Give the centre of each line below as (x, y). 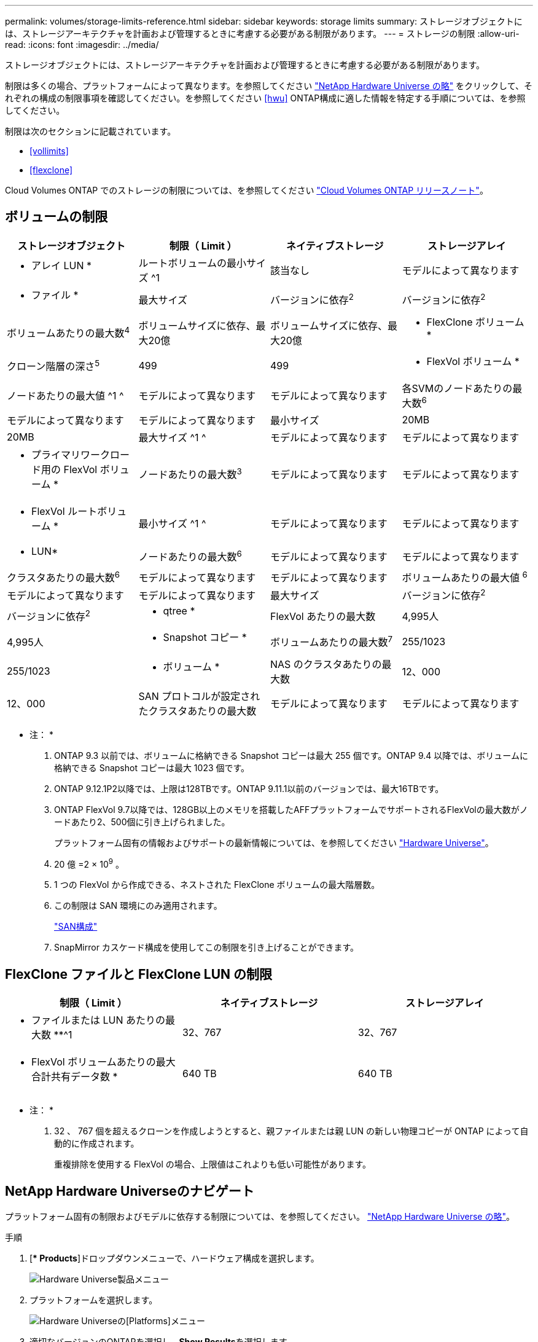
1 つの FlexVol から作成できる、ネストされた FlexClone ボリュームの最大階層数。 (217, 885)
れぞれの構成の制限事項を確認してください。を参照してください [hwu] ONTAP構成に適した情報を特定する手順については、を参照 (265, 98)
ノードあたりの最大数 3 (190, 474)
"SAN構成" (76, 927)
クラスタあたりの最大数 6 (63, 577)
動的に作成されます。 (97, 1144)
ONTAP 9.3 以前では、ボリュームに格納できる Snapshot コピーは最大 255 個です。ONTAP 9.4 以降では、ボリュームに (291, 755)
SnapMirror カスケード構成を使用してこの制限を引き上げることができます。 (207, 948)
